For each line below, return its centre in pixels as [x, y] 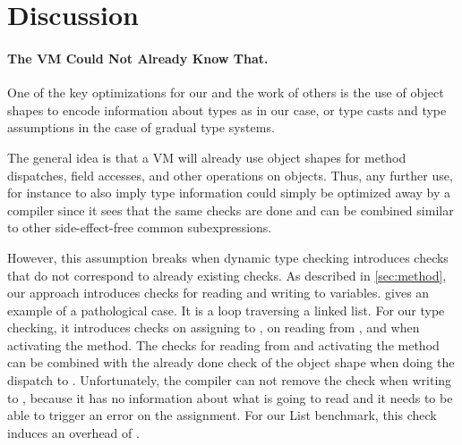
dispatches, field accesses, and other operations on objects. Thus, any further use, [230, 175]
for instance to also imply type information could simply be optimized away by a [229, 193]
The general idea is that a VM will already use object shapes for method [207, 157]
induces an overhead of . [73, 432]
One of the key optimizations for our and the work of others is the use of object [226, 92]
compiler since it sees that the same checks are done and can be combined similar [231, 210]
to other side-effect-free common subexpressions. [140, 227]
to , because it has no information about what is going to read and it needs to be [230, 397]
